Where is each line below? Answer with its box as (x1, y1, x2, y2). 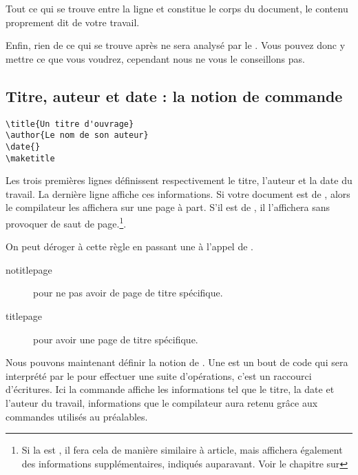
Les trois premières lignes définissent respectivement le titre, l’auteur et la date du (6, 173, 352, 188)
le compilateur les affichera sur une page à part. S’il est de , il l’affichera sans (6, 200, 330, 214)
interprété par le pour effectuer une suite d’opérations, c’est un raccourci (6, 368, 312, 383)
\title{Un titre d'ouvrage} (6, 119, 134, 129)
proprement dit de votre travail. (6, 14, 140, 29)
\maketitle (6, 153, 55, 163)
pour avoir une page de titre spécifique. (33, 332, 198, 346)
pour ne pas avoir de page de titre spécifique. (33, 285, 223, 300)
